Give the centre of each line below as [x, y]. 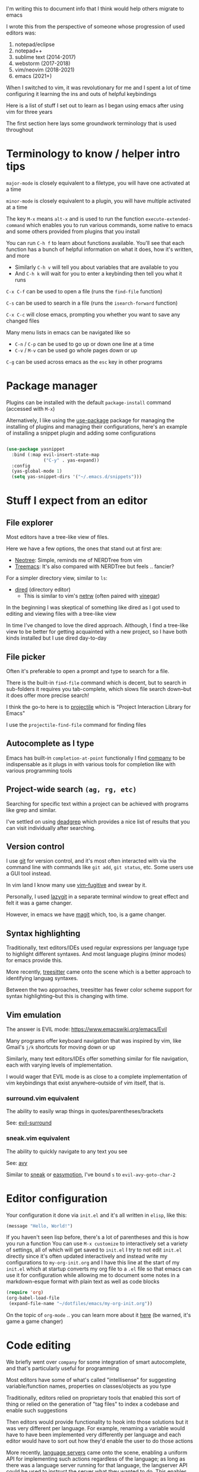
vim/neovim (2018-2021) [45, 70]
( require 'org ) [25, 1293]
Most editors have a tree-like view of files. [58, 537]
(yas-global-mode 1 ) [37, 471]
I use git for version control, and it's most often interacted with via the [91, 861]
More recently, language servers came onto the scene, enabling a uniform [97, 1452]
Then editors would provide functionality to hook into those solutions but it [97, 1422]
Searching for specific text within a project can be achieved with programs [97, 804]
